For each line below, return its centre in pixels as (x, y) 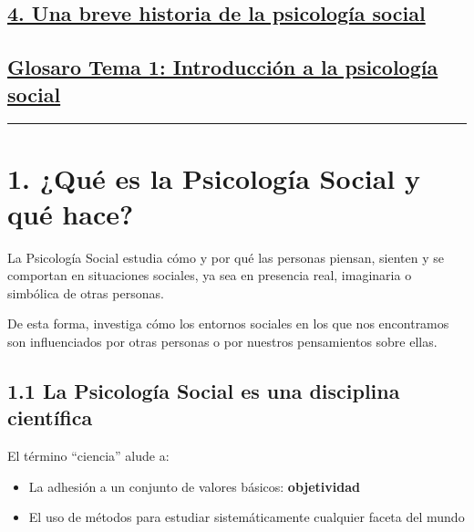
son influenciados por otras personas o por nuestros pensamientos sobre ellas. (222, 342)
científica (50, 417)
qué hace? (71, 213)
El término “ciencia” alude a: (88, 456)
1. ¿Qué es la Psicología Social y (214, 177)
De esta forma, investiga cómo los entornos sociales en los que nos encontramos (228, 323)
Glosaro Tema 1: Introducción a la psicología (223, 67)
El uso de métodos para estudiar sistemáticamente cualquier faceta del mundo (247, 517)
